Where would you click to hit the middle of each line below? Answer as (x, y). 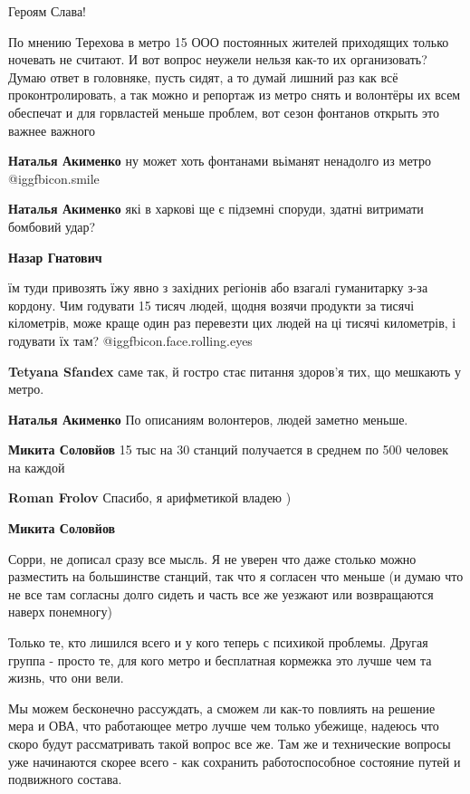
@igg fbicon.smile (54, 178)
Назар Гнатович (55, 257)
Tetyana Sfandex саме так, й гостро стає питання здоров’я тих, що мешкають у (235, 371)
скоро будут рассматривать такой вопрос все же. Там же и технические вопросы (230, 743)
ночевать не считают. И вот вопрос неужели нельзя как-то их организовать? (218, 59)
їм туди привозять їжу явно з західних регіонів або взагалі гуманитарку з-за (218, 287)
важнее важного (52, 130)
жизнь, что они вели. (66, 678)
